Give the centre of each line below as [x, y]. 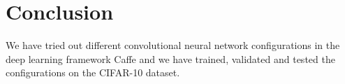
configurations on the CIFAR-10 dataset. [93, 72]
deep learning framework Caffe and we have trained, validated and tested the [170, 58]
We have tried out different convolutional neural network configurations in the [173, 45]
